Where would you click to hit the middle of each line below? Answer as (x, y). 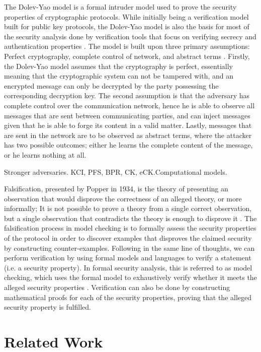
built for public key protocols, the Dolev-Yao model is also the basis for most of (127, 26)
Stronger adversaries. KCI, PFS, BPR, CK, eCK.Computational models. (116, 171)
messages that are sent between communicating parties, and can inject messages (127, 115)
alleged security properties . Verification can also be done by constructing (117, 287)
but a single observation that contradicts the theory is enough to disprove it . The (130, 218)
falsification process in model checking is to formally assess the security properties (130, 228)
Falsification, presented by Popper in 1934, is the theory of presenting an (116, 189)
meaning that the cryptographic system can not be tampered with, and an (119, 76)
